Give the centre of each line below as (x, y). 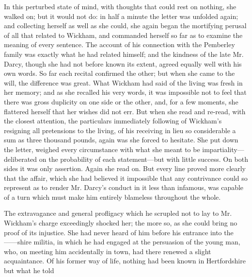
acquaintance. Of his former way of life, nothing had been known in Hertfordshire (125, 261)
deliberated (21, 159)
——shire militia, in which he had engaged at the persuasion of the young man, (122, 242)
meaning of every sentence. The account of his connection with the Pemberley (119, 44)
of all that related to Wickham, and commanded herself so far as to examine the (123, 35)
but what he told (29, 270)
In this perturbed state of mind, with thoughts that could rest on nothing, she (120, 6)
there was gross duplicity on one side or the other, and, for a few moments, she (121, 101)
